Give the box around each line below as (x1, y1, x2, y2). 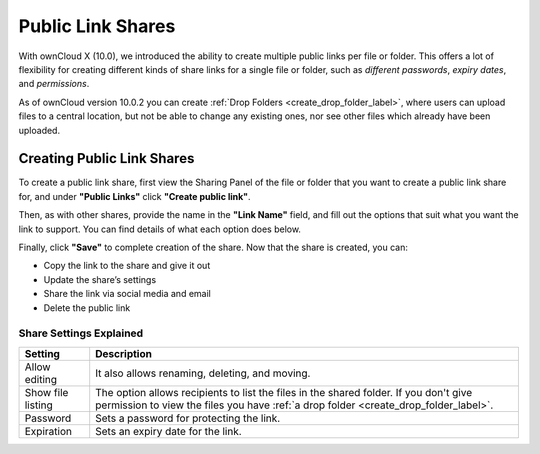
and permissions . (18, 78, 90, 90)
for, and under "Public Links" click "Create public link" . (18, 190, 251, 202)
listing (24, 398, 54, 412)
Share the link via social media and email (43, 288, 212, 300)
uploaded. (18, 124, 60, 136)
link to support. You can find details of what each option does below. (18, 223, 302, 235)
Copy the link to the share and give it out (43, 260, 211, 272)
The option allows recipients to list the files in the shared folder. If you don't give (95, 385, 473, 399)
